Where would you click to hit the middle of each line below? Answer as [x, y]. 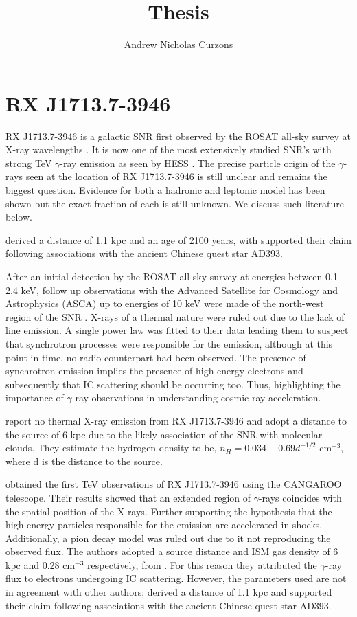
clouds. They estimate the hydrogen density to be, [111, 448]
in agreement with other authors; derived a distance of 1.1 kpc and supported [169, 592]
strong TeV [29, 162]
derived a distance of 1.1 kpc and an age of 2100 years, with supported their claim [179, 239]
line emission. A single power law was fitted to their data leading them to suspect [177, 330]
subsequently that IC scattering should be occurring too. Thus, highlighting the [173, 384]
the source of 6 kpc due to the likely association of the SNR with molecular [164, 434]
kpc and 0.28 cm [41, 564]
